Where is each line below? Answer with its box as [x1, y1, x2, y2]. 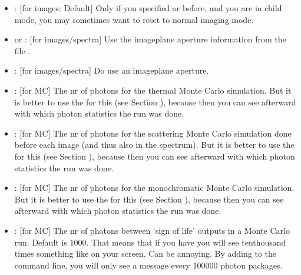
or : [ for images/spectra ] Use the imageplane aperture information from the [14, 33, 286, 45]
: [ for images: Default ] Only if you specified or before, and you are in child [14, 2, 282, 14]
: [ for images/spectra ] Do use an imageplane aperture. [14, 64, 209, 77]
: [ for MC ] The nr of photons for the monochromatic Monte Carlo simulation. [14, 181, 295, 194]
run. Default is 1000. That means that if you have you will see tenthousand [14, 236, 286, 248]
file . [14, 44, 31, 57]
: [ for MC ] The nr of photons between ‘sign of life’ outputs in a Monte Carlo [14, 224, 290, 236]
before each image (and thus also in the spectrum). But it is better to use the [14, 138, 295, 151]
